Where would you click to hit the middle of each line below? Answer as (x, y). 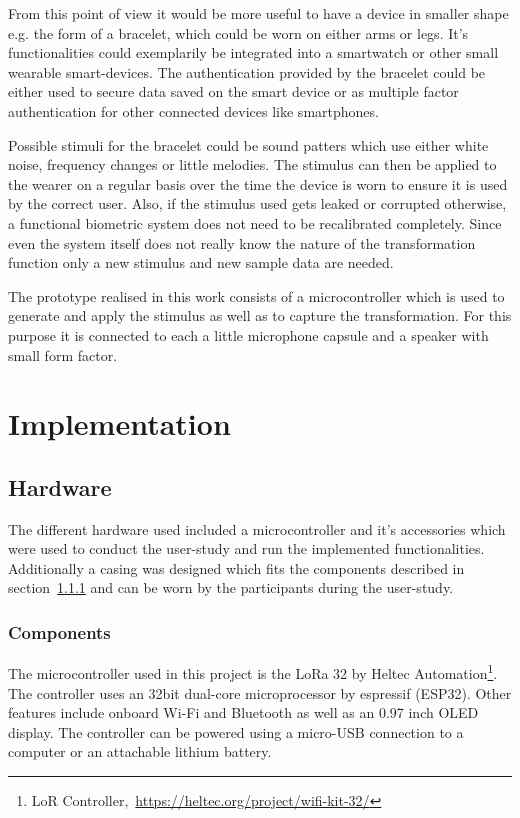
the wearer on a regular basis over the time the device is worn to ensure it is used (258, 183)
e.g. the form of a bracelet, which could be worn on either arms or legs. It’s (238, 32)
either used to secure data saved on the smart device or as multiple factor (233, 91)
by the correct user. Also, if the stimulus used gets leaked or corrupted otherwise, (257, 203)
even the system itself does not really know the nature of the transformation (242, 242)
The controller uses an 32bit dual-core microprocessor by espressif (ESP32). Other (260, 692)
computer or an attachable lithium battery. (140, 751)
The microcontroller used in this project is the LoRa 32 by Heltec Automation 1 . (253, 671)
